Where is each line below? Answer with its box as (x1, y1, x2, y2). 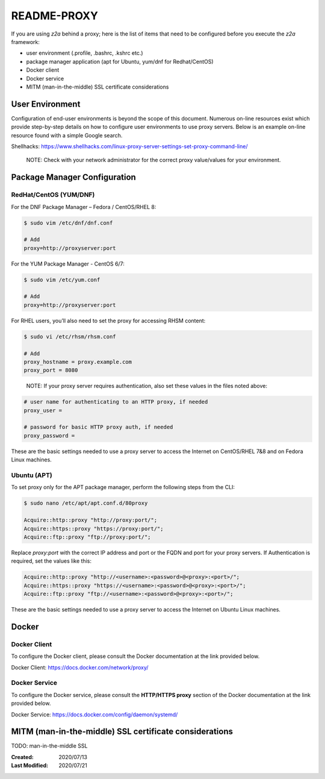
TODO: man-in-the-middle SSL (11, 742, 88, 749)
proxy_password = (23, 432, 75, 439)
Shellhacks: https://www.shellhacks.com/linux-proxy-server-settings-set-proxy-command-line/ (11, 142, 248, 150)
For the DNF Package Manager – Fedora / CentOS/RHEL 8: (11, 203, 156, 210)
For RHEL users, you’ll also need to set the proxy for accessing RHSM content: (11, 317, 206, 324)
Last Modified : (11, 762, 48, 769)
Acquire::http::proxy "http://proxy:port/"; (23, 517, 158, 524)
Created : (11, 753, 34, 760)
